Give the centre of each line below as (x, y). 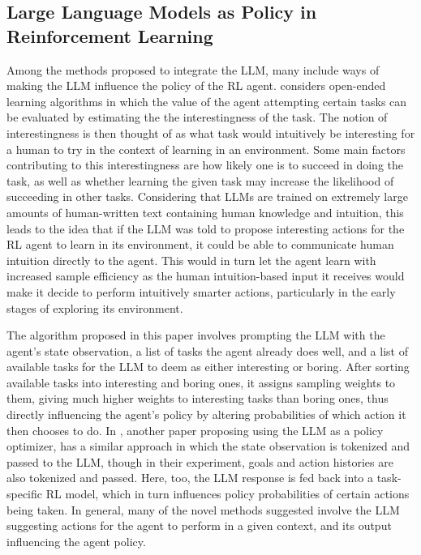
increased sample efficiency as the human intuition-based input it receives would (206, 276)
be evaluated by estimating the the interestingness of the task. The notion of (197, 117)
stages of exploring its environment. (95, 307)
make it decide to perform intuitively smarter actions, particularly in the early (201, 291)
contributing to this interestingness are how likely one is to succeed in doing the (205, 165)
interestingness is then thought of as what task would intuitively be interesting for (211, 132)
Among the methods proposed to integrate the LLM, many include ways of (193, 69)
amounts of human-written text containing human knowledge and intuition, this (205, 212)
